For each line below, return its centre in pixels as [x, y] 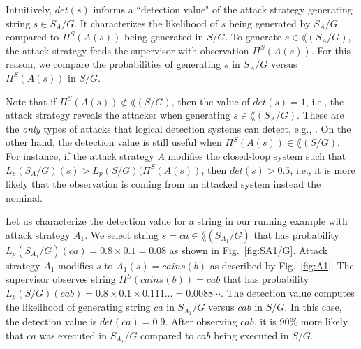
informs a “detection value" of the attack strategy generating [223, 9]
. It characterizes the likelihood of [146, 23]
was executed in [73, 335]
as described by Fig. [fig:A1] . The [282, 265]
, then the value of [211, 101]
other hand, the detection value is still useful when [114, 142]
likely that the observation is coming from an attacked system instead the [163, 183]
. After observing [201, 321]
